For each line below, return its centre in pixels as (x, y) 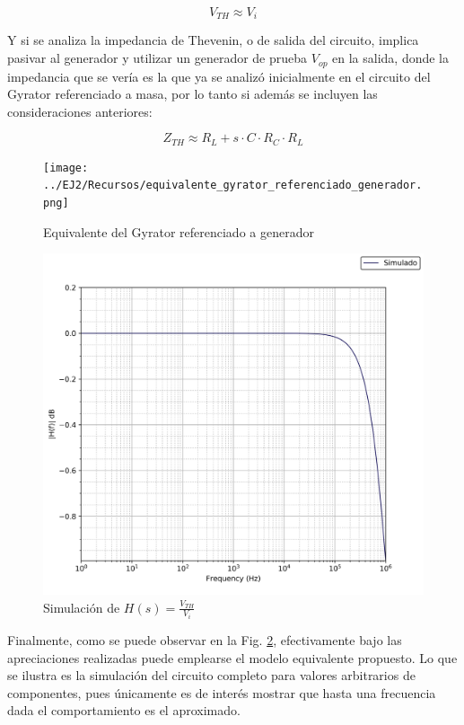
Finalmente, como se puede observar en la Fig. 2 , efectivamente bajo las (205, 640)
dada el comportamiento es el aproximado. (124, 710)
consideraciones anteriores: (80, 111)
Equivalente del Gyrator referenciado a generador (179, 231)
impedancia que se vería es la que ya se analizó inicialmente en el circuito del (219, 76)
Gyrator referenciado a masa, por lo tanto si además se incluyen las (193, 94)
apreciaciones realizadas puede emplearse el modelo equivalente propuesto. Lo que (232, 657)
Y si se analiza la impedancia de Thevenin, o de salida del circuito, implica (213, 40)
